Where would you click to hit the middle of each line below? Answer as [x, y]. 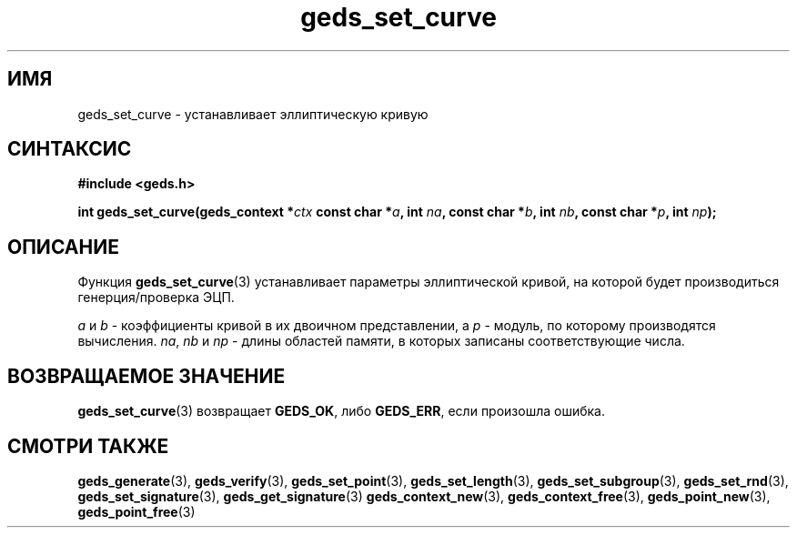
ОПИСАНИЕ [63, 247]
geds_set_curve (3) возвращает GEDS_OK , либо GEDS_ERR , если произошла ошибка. [342, 411]
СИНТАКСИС [70, 149]
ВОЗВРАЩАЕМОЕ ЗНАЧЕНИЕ [146, 376]
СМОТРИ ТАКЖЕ [88, 446]
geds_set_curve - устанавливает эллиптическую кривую [253, 114]
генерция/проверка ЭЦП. [156, 298]
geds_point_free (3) [136, 511]
